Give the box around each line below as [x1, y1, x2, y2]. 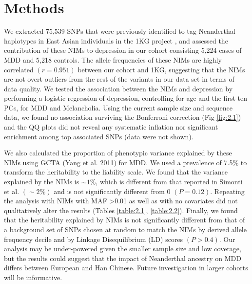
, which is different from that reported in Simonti [96, 176, 243, 187]
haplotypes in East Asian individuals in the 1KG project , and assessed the [4, 35, 228, 45]
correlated [4, 64, 34, 74]
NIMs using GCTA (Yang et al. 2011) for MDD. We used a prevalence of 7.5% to [4, 157, 247, 167]
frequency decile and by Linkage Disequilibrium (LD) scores [4, 234, 183, 244]
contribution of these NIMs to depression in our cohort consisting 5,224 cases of [4, 45, 242, 55]
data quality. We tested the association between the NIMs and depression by [4, 83, 233, 93]
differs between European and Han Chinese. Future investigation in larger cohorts [4, 262, 248, 273]
